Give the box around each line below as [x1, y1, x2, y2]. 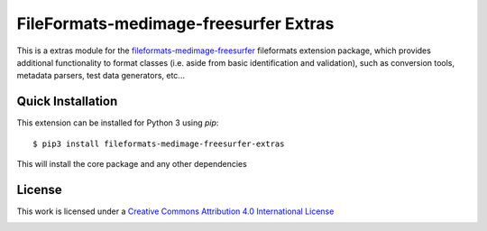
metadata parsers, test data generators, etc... [16, 70, 185, 81]
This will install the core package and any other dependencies [16, 159, 247, 170]
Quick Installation [16, 94, 118, 109]
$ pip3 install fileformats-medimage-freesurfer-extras [32, 138, 285, 149]
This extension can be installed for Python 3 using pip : [16, 117, 219, 128]
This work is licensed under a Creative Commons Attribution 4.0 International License [16, 206, 335, 217]
